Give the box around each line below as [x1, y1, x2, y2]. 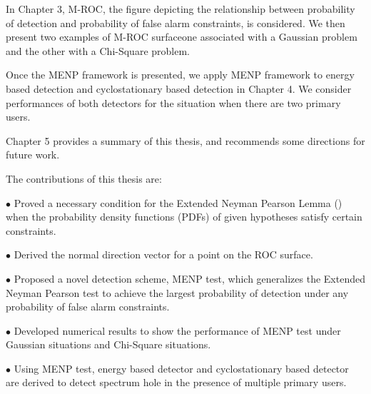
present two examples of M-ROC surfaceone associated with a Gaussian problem [6, 29, 357, 44]
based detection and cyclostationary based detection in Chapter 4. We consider [6, 81, 352, 96]
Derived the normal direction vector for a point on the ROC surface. [14, 247, 313, 262]
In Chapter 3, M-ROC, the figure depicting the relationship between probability [6, 1, 355, 16]
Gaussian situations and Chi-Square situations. [6, 337, 211, 352]
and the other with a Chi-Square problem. [6, 43, 190, 58]
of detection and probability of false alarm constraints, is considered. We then [6, 15, 345, 30]
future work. [6, 147, 60, 162]
